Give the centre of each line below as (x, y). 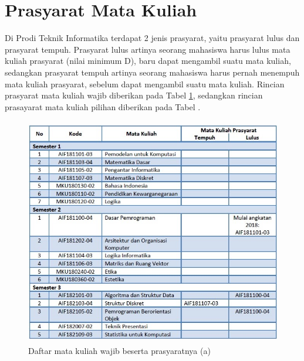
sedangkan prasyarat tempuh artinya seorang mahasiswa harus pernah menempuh (152, 72)
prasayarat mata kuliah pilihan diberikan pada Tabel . (103, 106)
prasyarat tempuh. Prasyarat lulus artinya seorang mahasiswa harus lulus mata (148, 49)
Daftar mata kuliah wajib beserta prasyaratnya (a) (119, 350)
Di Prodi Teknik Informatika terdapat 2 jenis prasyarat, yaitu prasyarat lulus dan (152, 38)
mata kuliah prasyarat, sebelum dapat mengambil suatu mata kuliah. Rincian (145, 84)
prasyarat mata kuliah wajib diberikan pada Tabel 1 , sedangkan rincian (134, 95)
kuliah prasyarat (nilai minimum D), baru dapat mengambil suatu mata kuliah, (148, 61)
